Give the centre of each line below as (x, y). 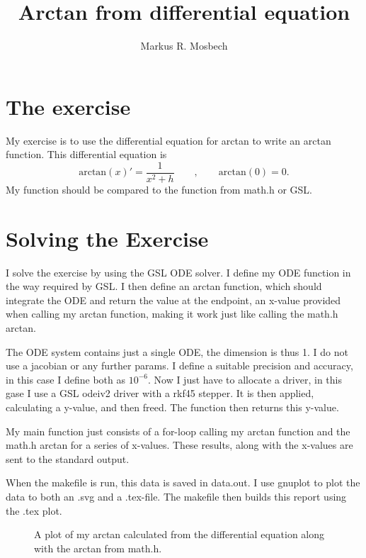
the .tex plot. (34, 510)
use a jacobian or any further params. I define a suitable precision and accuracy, (179, 366)
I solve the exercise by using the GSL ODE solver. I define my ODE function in (178, 272)
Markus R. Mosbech (184, 46)
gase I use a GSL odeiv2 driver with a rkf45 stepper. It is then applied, (160, 393)
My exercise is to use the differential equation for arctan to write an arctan (168, 140)
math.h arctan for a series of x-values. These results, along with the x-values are (179, 445)
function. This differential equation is (86, 154)
